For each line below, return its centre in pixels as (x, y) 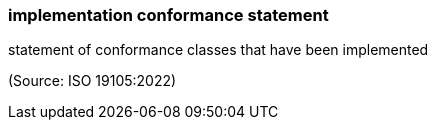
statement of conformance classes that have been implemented (218, 50)
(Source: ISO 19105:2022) (92, 81)
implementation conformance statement (168, 15)
